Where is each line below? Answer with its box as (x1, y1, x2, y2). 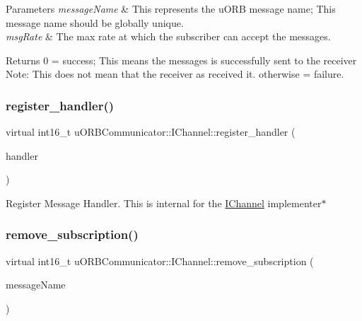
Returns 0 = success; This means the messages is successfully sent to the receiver (6, 52, 357, 67)
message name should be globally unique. (6, 15, 184, 30)
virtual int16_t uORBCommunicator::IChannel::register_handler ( (6, 124, 296, 139)
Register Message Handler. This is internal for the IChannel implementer (6, 195, 322, 210)
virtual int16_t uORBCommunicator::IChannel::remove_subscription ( (6, 253, 314, 268)
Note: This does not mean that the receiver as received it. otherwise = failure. (6, 66, 344, 81)
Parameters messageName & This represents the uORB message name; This (6, 1, 336, 16)
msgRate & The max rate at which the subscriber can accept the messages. (6, 29, 331, 44)
